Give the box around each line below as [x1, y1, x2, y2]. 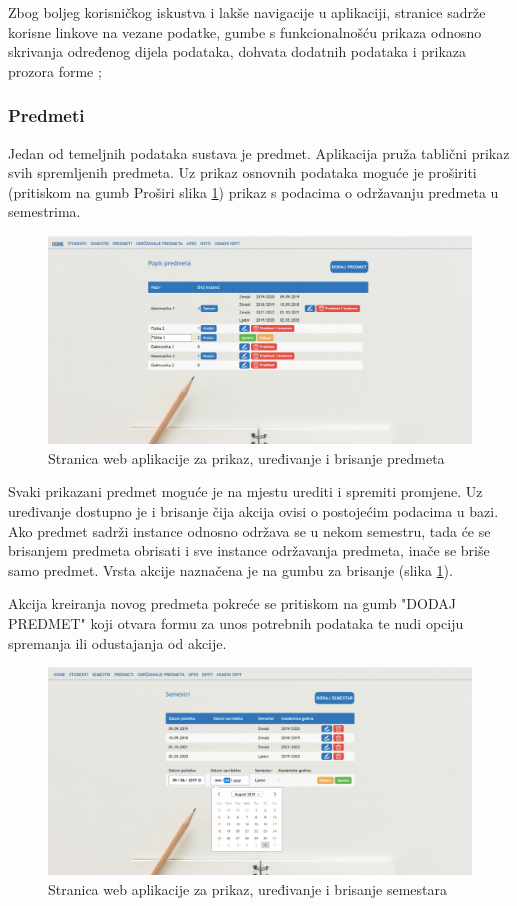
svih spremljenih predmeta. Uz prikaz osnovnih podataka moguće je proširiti [8, 162, 477, 183]
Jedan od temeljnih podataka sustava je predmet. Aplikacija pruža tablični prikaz [8, 142, 510, 163]
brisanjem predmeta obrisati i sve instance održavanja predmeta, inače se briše [8, 540, 490, 561]
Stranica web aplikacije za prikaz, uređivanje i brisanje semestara [48, 878, 448, 899]
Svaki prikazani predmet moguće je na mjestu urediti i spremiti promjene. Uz [8, 481, 483, 502]
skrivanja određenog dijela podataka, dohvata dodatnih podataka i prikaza [8, 41, 467, 62]
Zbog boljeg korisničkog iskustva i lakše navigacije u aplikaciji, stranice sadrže [8, 2, 486, 22]
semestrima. [8, 201, 81, 222]
